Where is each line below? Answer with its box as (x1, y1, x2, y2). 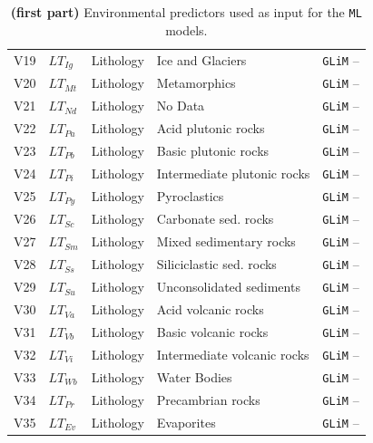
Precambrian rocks (156, 390, 260, 409)
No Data (156, 96, 205, 115)
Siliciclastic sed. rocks (156, 255, 277, 274)
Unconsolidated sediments (156, 277, 300, 296)
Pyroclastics (156, 187, 224, 206)
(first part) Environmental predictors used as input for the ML (10, 3, 362, 21)
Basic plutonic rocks (156, 140, 270, 159)
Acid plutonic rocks (156, 119, 265, 138)
